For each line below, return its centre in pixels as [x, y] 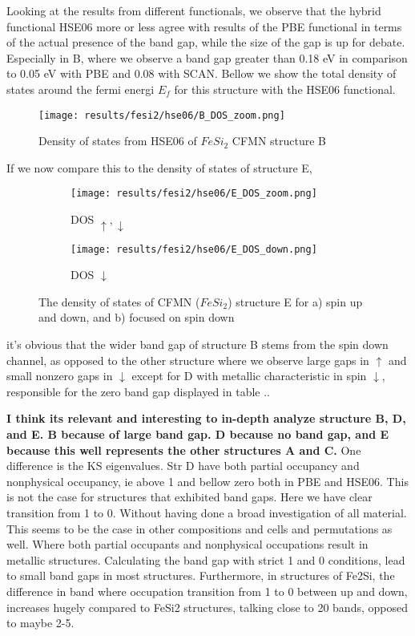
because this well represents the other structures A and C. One [184, 450]
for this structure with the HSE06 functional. [285, 89]
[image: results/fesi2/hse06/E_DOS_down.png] [194, 249]
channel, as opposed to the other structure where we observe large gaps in [188, 360]
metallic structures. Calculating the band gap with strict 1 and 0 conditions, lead [206, 559]
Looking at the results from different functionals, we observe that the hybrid [194, 10]
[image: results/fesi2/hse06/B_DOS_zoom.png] [162, 115]
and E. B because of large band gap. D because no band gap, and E [198, 433]
